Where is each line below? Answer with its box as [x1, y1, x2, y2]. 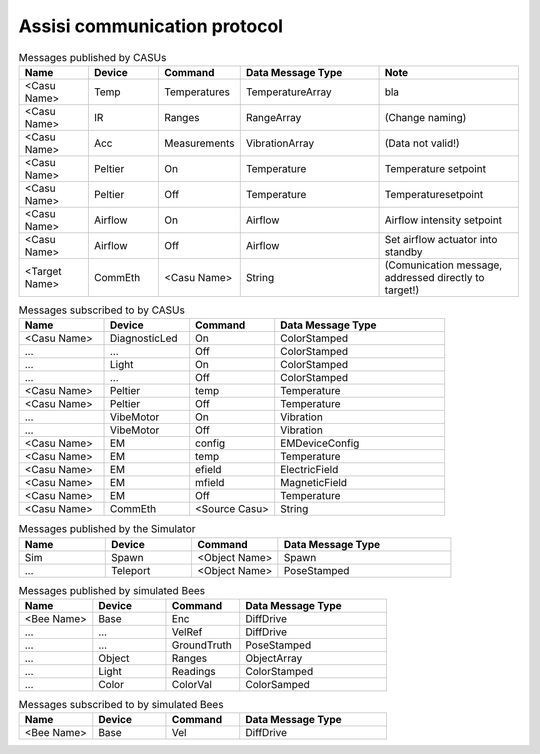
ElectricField [280, 463, 339, 477]
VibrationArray [245, 136, 315, 150]
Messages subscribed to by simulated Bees [18, 698, 224, 712]
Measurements [163, 136, 235, 150]
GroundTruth [171, 638, 232, 652]
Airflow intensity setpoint [384, 213, 503, 227]
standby [384, 245, 424, 259]
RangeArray [245, 110, 302, 124]
